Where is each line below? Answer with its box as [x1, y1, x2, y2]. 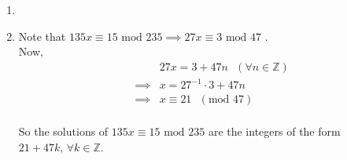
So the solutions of [18, 123, 109, 140]
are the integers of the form [208, 123, 341, 140]
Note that [18, 27, 66, 44]
